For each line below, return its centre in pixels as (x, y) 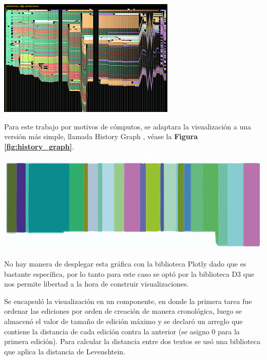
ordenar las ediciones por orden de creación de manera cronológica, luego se (123, 311)
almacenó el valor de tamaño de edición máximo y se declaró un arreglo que (123, 321)
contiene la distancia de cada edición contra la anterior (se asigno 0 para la (122, 331)
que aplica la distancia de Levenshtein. (65, 351)
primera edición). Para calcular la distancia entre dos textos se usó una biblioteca (132, 341)
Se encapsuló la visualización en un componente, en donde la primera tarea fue (128, 301)
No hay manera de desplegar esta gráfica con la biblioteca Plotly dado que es (125, 263)
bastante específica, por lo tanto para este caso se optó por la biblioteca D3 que (129, 273)
